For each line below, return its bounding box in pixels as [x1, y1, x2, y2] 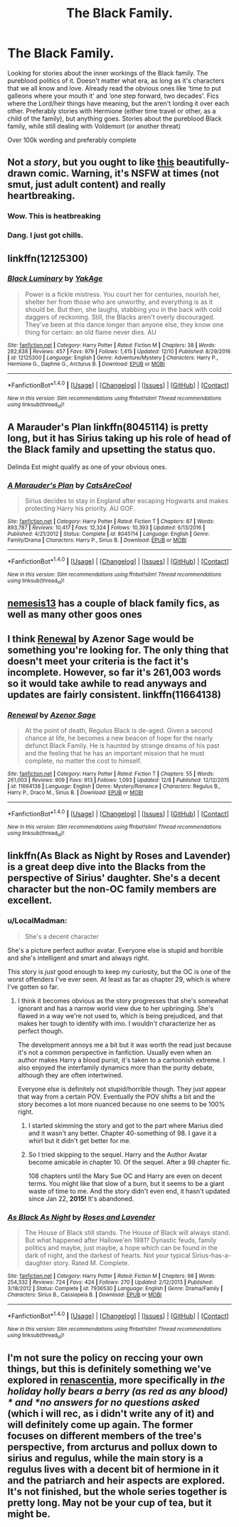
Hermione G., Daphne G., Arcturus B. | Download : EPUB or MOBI [7, 360, 165, 367]
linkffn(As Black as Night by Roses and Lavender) [7, 850, 231, 862]
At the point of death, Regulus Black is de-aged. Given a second [24, 726, 213, 735]
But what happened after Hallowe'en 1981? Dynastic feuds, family [24, 1236, 217, 1244]
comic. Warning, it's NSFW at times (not [38, 168, 219, 180]
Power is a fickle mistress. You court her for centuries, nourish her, [24, 290, 221, 298]
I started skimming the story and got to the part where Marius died [28, 1121, 223, 1130]
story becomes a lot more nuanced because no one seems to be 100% [17, 1100, 225, 1108]
